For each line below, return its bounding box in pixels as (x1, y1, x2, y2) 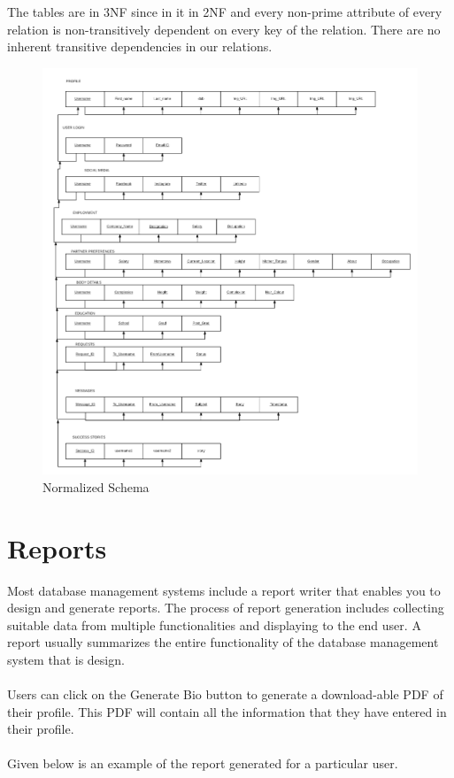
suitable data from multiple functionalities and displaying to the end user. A (7, 615, 421, 634)
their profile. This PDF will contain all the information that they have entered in (7, 702, 447, 720)
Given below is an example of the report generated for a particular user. (7, 754, 398, 773)
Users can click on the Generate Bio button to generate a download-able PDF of (7, 685, 443, 704)
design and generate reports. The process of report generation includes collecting (7, 598, 444, 617)
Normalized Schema (42, 477, 150, 496)
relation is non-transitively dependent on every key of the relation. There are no (7, 19, 441, 38)
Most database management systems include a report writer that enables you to (7, 581, 441, 599)
